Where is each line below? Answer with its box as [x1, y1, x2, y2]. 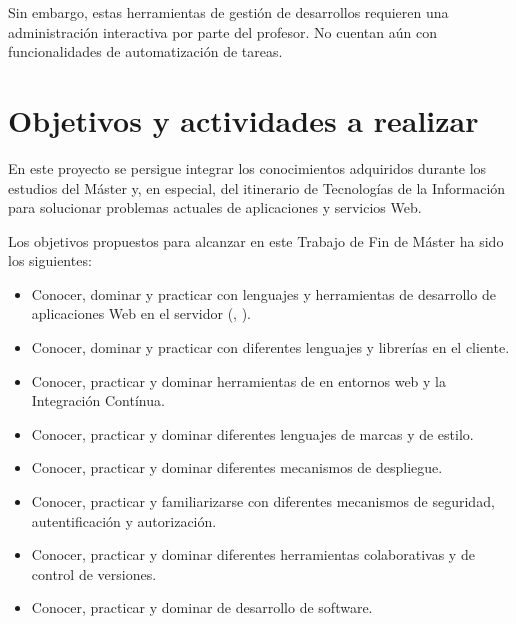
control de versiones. [31, 563, 157, 584]
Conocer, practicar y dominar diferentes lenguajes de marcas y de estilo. [31, 423, 474, 444]
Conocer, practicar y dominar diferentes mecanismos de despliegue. [31, 457, 443, 478]
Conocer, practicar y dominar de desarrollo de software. [31, 597, 373, 618]
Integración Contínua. [31, 390, 165, 411]
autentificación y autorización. [31, 510, 217, 531]
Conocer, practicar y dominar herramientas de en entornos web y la [31, 370, 446, 391]
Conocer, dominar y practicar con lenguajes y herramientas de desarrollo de [31, 283, 496, 304]
